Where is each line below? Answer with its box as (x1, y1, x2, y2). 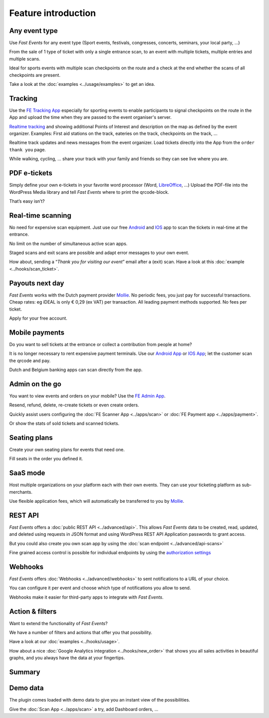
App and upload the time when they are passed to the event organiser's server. (9, 114, 172, 120)
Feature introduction (9, 7, 96, 18)
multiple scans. (9, 55, 41, 62)
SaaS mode (9, 469, 45, 477)
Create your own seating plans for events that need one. (9, 446, 125, 452)
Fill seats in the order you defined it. (9, 456, 83, 462)
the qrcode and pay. (9, 358, 51, 363)
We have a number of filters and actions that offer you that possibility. (9, 630, 152, 636)
